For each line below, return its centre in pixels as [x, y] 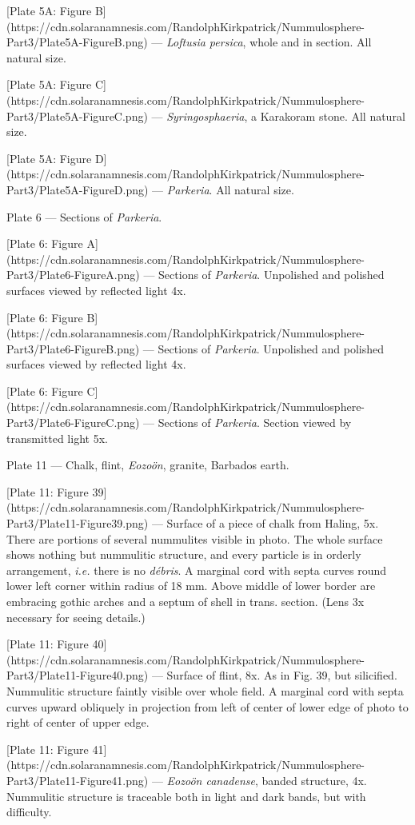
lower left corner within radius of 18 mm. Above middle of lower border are [191, 586]
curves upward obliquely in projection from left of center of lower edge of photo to [207, 706]
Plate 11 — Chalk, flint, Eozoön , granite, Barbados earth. [148, 465]
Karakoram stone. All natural [333, 116]
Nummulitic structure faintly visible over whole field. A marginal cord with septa [205, 690]
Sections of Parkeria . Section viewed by [255, 422]
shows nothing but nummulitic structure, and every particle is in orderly [184, 554]
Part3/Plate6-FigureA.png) [73, 275]
